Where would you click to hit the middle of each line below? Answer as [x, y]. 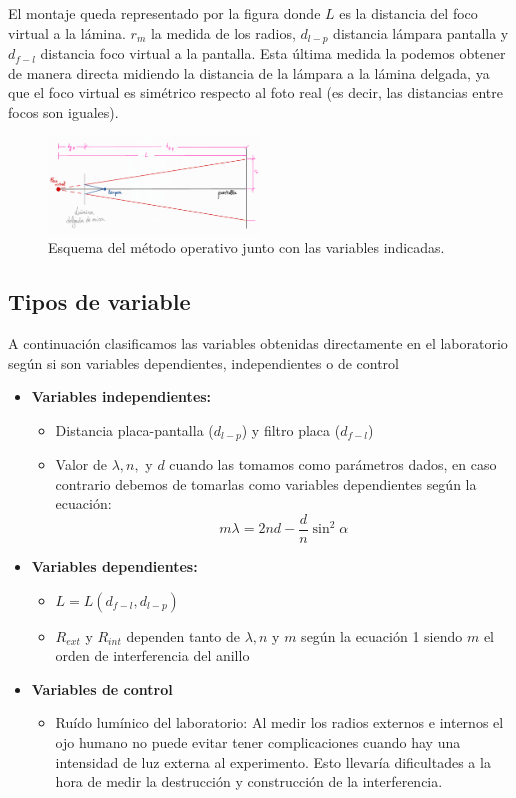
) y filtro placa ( [291, 429]
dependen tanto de [183, 635]
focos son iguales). [63, 111]
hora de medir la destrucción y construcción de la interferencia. [249, 781]
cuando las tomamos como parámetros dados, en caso [333, 464]
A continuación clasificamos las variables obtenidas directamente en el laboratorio [258, 342]
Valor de [81, 464]
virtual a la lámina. [67, 32]
